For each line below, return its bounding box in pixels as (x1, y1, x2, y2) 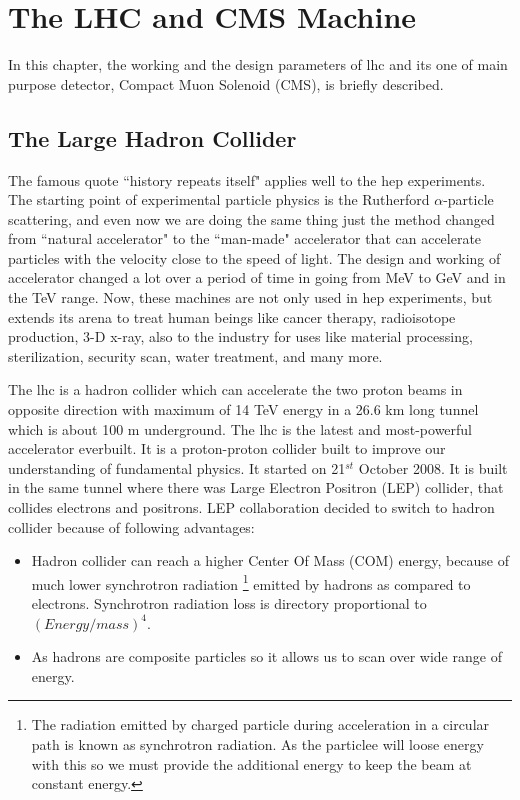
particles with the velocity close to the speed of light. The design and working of (8, 247, 501, 268)
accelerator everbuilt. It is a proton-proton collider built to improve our (8, 438, 446, 459)
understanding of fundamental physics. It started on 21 (8, 457, 346, 478)
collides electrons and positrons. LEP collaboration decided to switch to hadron (8, 497, 495, 518)
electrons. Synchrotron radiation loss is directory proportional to (31, 593, 427, 614)
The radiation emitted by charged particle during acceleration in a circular (31, 714, 490, 735)
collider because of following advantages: (8, 516, 255, 537)
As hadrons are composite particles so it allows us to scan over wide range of (31, 646, 502, 667)
